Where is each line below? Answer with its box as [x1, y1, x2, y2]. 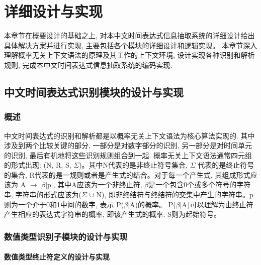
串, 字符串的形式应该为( [4, 189, 81, 200]
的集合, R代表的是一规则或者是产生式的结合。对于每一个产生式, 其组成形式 [4, 169, 250, 180]
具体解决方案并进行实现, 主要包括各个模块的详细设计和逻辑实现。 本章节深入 [4, 40, 257, 50]
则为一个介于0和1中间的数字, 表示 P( [4, 199, 124, 209]
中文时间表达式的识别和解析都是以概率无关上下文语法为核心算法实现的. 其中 [4, 130, 255, 141]
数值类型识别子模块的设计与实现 [4, 230, 128, 242]
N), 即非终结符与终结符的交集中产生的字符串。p [96, 189, 253, 200]
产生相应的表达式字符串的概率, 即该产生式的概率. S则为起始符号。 [4, 209, 221, 219]
